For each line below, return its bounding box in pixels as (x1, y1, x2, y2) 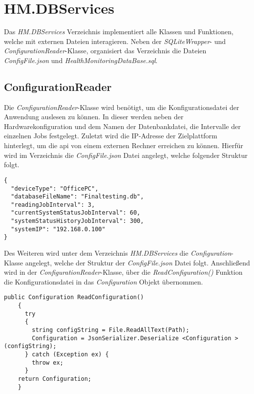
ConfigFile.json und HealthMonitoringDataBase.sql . (4, 55, 158, 65)
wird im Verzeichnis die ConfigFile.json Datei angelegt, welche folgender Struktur (4, 150, 248, 160)
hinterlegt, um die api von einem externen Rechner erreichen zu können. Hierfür (4, 140, 243, 151)
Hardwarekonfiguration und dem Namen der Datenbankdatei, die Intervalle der (4, 121, 241, 131)
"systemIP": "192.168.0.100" (11, 225, 106, 233)
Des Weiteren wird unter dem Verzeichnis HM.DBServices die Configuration (4, 248, 232, 258)
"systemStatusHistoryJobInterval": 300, (11, 218, 144, 225)
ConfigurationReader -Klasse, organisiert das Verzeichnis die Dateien (4, 45, 207, 56)
